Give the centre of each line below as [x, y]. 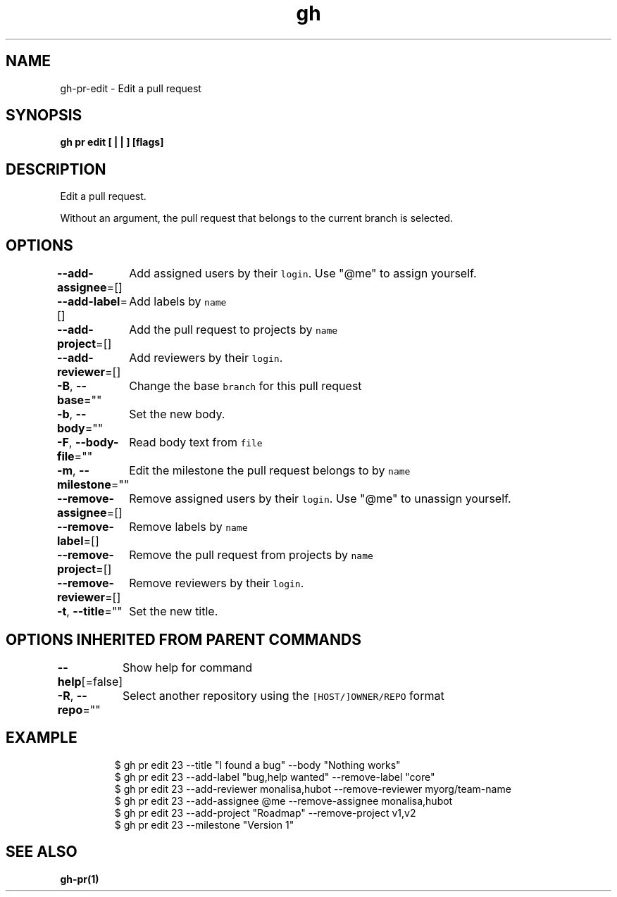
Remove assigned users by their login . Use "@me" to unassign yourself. [320, 499]
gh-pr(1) [80, 879]
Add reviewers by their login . [206, 358]
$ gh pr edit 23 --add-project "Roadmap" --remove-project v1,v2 [265, 813]
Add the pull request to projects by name [233, 330]
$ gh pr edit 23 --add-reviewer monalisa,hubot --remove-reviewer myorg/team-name [313, 789]
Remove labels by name [188, 527]
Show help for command [187, 667]
